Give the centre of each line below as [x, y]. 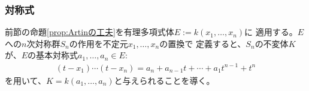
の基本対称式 [53, 55]
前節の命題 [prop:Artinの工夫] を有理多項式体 [90, 32]
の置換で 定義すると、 [203, 43]
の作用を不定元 [99, 43]
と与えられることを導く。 [164, 80]
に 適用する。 [271, 32]
